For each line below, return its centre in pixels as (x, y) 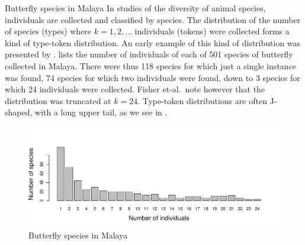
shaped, (19, 112)
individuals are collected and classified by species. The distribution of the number (153, 19)
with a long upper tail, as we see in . (101, 112)
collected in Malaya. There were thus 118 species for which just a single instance (151, 65)
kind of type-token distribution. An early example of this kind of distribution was (153, 42)
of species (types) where (48, 31)
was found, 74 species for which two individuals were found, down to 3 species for (152, 77)
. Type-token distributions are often (202, 100)
